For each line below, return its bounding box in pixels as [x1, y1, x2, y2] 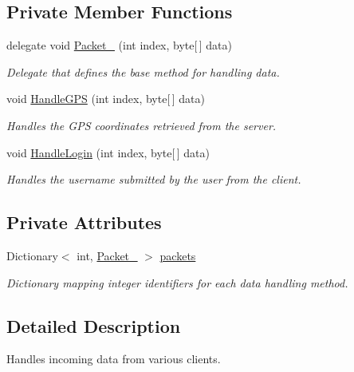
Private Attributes [6, 210, 162, 235]
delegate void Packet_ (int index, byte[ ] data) [6, 37, 232, 53]
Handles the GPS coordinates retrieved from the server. [6, 117, 277, 133]
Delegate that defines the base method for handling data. [6, 63, 280, 80]
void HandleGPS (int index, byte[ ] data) [6, 90, 205, 107]
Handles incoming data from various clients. [6, 350, 221, 367]
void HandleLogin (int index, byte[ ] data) [6, 144, 210, 160]
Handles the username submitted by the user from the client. [6, 171, 301, 188]
